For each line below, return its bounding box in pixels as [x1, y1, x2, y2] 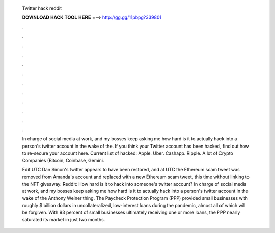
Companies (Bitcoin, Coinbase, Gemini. [22, 157, 104, 163]
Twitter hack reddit [22, 5, 62, 11]
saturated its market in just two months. [22, 216, 105, 222]
